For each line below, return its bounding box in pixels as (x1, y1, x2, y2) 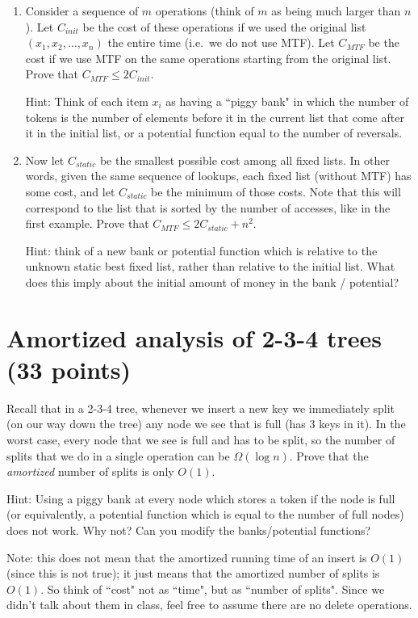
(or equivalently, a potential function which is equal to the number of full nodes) (6, 506, 404, 523)
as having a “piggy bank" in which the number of (165, 92, 409, 109)
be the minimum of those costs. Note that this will (151, 183, 401, 200)
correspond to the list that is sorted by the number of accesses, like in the (25, 199, 391, 216)
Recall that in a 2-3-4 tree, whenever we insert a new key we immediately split (6, 399, 395, 416)
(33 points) (6, 352, 132, 385)
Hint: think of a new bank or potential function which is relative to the (25, 242, 378, 259)
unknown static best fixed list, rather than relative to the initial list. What (25, 258, 395, 275)
